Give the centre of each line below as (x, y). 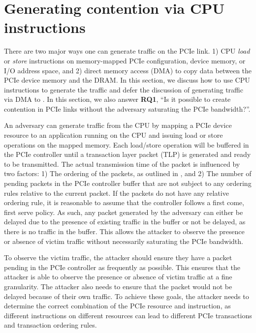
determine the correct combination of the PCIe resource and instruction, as (117, 306)
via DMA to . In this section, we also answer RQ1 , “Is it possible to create (117, 99)
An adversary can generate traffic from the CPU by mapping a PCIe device (118, 125)
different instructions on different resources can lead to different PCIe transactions (128, 315)
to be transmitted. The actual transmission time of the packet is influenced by (122, 164)
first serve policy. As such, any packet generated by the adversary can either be (124, 212)
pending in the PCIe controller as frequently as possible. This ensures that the (122, 267)
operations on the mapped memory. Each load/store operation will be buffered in (127, 144)
